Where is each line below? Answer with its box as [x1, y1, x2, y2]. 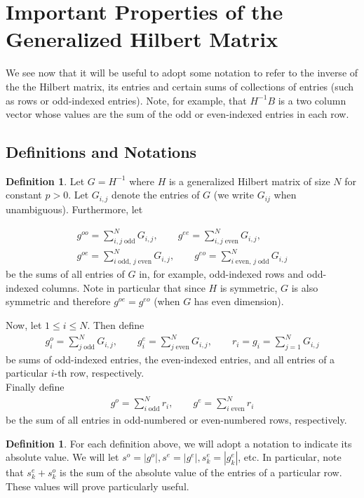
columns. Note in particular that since [41, 280, 205, 295]
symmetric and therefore [6, 294, 111, 309]
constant [6, 187, 42, 202]
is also [291, 280, 318, 295]
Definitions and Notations [6, 141, 197, 163]
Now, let [6, 317, 42, 332]
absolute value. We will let [6, 450, 119, 464]
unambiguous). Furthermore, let [6, 201, 143, 216]
